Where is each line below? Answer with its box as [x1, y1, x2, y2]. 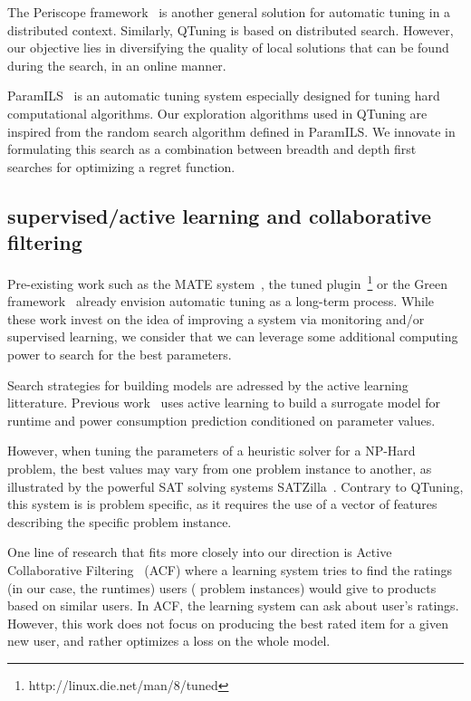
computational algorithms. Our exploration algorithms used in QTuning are [7, 103, 428, 122]
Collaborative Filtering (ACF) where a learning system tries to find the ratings [7, 560, 452, 579]
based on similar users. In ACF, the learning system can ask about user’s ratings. [7, 596, 459, 615]
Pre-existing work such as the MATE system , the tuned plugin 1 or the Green [7, 271, 447, 293]
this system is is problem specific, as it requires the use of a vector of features [7, 495, 437, 514]
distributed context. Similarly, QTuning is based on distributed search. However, [7, 20, 454, 39]
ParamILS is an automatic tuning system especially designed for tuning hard [7, 86, 440, 105]
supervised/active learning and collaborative [7, 201, 432, 229]
